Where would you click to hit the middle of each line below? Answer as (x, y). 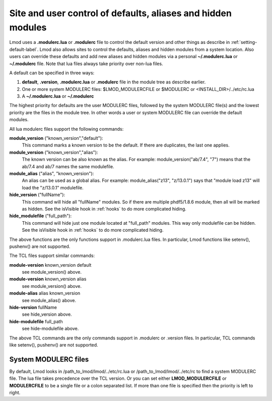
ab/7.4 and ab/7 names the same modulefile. (68, 166)
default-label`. (24, 49)
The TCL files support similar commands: (52, 256)
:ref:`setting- (244, 42)
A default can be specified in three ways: (52, 73)
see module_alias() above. (49, 300)
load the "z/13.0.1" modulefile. (53, 187)
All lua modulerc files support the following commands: (66, 129)
